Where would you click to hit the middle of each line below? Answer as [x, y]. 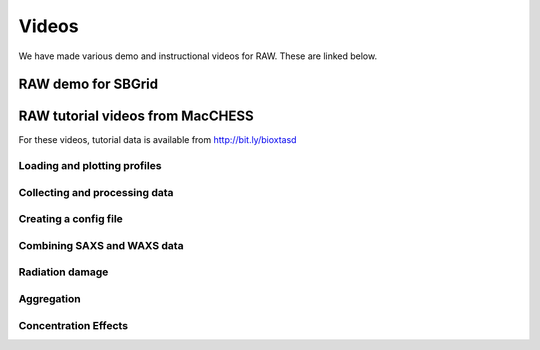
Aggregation [49, 299]
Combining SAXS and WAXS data [101, 245]
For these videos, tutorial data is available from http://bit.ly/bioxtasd [157, 140]
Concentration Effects [73, 325]
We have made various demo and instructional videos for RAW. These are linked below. [198, 56]
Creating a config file [71, 219]
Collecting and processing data [96, 192]
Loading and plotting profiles [90, 166]
